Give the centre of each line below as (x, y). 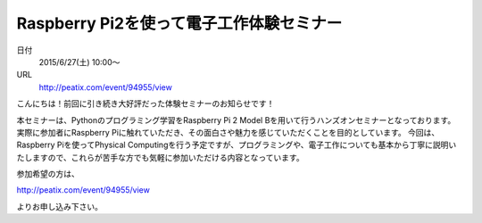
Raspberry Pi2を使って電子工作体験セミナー (179, 23)
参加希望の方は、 (48, 174)
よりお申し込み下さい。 (59, 206)
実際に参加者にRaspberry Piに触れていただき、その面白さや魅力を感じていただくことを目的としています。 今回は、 (228, 132)
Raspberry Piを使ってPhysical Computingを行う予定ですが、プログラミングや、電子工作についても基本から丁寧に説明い (237, 145)
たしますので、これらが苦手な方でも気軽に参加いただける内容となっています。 (160, 157)
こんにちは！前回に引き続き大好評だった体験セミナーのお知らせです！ (145, 103)
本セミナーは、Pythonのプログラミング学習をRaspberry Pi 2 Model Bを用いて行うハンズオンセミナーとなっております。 (236, 120)
